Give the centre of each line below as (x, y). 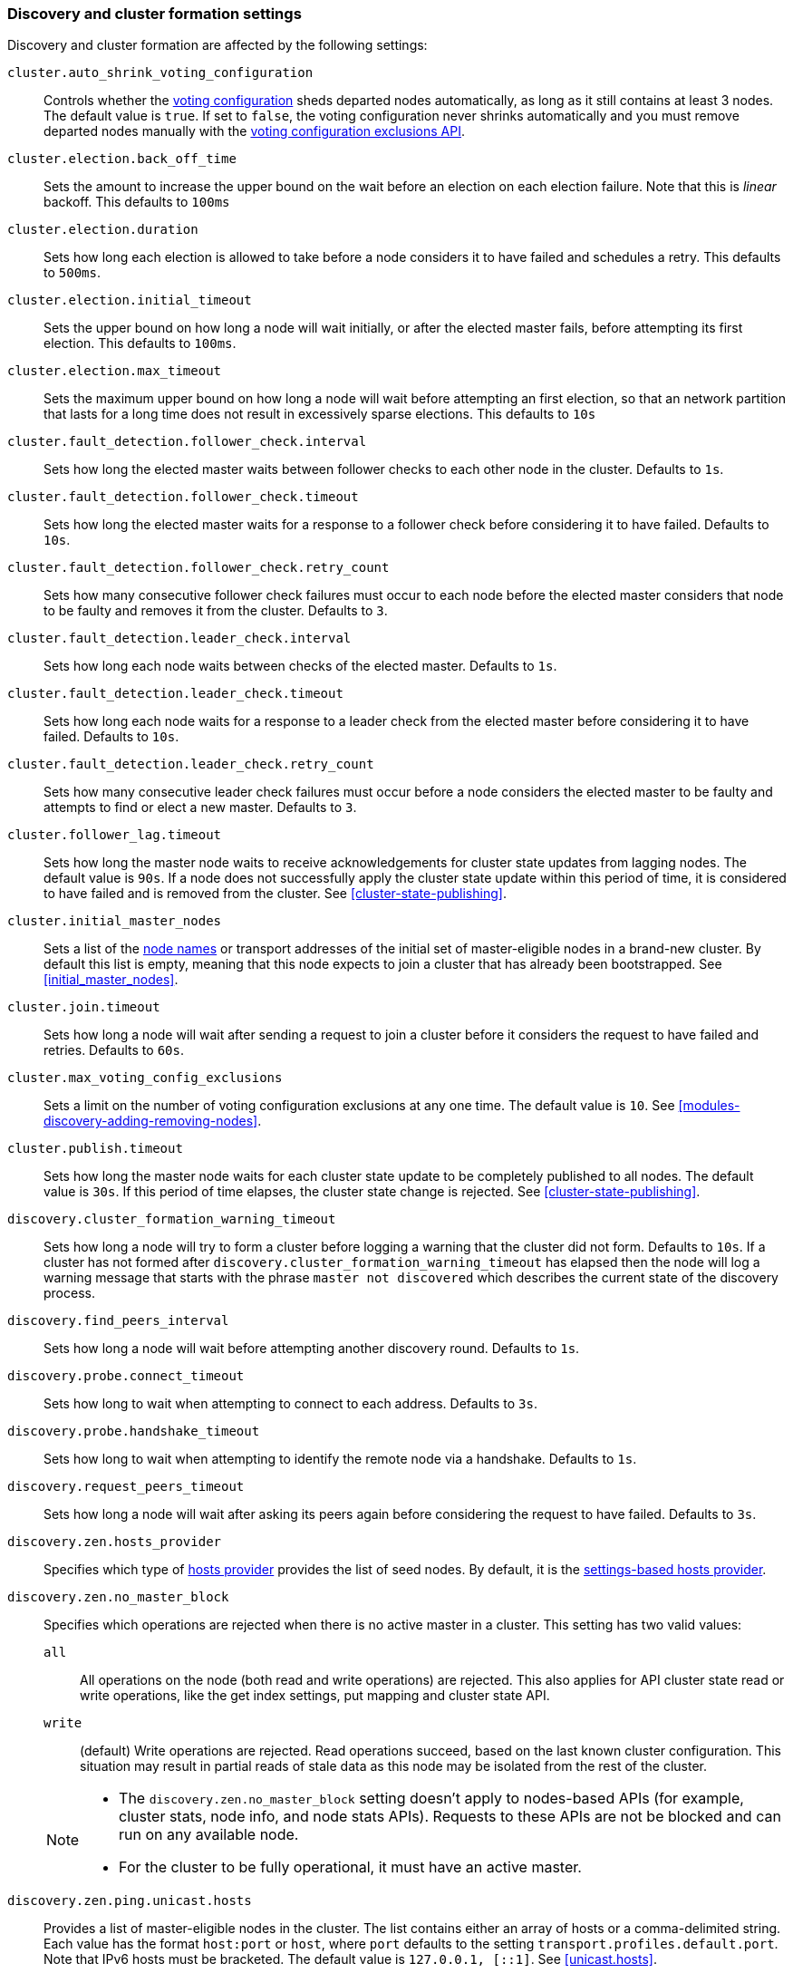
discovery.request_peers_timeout (126, 1487)
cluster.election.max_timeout (115, 371)
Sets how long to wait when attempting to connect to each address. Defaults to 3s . (290, 1404)
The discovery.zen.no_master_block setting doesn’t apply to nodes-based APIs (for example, (431, 1799)
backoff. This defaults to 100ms (137, 202)
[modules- (709, 1106)
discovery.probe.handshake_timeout (134, 1431)
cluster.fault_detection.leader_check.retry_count (191, 764)
